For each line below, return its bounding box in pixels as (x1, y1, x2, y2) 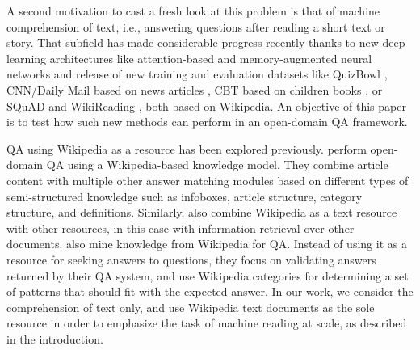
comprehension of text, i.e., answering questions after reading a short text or (6, 18, 385, 35)
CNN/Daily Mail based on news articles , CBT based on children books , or (6, 81, 383, 98)
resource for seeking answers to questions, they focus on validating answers (6, 251, 376, 268)
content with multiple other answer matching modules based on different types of (6, 171, 409, 188)
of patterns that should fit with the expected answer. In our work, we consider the (6, 283, 414, 300)
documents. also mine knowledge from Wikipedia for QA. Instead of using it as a (6, 235, 407, 252)
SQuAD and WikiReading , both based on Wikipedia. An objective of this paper (6, 97, 406, 114)
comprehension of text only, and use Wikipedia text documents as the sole (6, 298, 375, 315)
